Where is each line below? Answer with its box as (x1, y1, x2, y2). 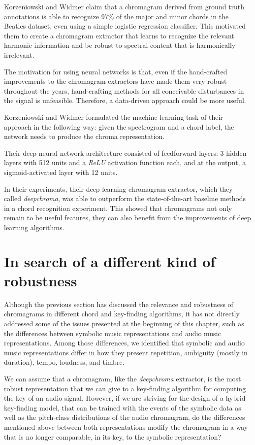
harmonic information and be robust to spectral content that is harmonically (4, 40, 236, 50)
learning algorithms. (4, 222, 64, 232)
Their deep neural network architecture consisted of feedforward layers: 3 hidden (4, 147, 247, 158)
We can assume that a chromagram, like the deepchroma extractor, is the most (4, 373, 241, 383)
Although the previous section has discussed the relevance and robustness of (4, 299, 233, 309)
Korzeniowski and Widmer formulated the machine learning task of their (4, 111, 223, 122)
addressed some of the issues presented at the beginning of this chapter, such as (4, 318, 244, 328)
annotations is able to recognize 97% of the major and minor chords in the (4, 11, 229, 21)
